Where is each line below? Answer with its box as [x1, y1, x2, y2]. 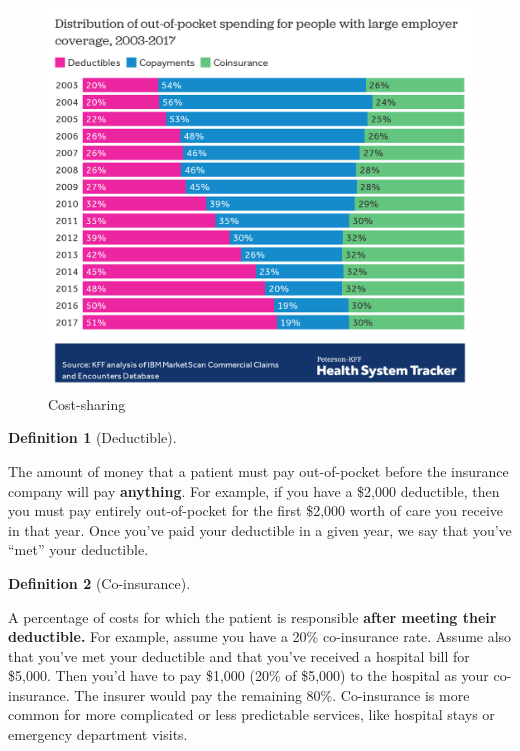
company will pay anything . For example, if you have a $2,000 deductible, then [8, 480, 500, 501]
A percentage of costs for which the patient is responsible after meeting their [8, 606, 497, 627]
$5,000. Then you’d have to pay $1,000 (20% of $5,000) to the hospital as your [8, 665, 489, 686]
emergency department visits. [8, 724, 188, 745]
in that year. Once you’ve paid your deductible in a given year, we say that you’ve [8, 519, 512, 540]
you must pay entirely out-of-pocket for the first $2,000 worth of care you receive [8, 500, 504, 521]
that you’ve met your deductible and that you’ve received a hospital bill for [8, 645, 470, 666]
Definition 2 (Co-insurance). [8, 572, 191, 593]
